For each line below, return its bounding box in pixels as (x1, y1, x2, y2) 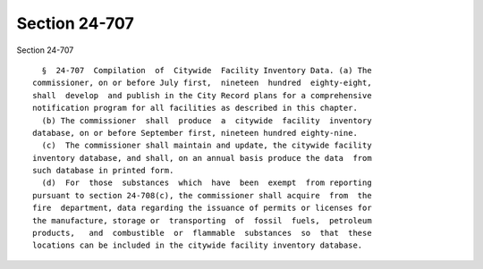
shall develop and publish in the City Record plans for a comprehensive (32, 90, 372, 100)
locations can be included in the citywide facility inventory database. (32, 240, 363, 250)
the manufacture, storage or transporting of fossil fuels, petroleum (32, 215, 372, 225)
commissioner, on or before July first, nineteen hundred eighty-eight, (32, 78, 372, 88)
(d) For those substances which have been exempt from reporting (41, 178, 372, 188)
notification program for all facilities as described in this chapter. (32, 103, 358, 113)
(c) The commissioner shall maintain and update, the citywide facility (41, 140, 372, 151)
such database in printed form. (32, 165, 174, 176)
